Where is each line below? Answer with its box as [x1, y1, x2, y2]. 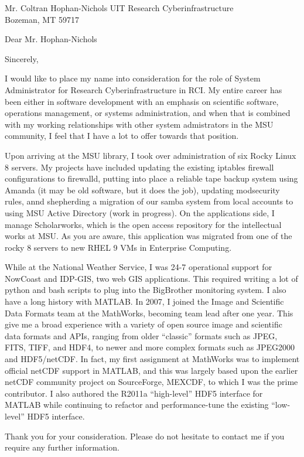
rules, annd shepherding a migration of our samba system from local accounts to [5, 195, 293, 207]
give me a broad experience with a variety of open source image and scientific [5, 318, 282, 330]
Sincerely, [5, 52, 39, 64]
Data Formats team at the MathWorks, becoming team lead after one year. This [5, 306, 293, 319]
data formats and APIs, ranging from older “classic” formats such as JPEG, [5, 329, 278, 342]
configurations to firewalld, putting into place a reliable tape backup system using [5, 172, 298, 185]
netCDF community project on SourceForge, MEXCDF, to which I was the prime [5, 376, 298, 388]
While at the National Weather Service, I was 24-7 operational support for [5, 261, 272, 273]
